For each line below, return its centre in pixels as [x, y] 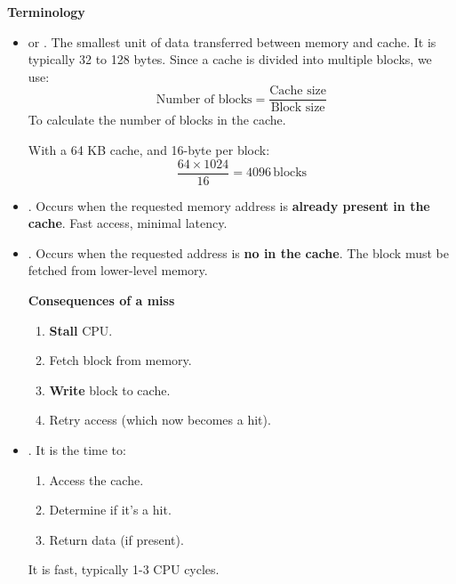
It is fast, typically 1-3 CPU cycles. [124, 569]
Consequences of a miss [101, 300]
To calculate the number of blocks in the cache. [157, 120]
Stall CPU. [81, 330]
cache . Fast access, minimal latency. [128, 223]
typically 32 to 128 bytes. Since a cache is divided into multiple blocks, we [230, 59]
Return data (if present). [116, 539]
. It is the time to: [77, 450]
